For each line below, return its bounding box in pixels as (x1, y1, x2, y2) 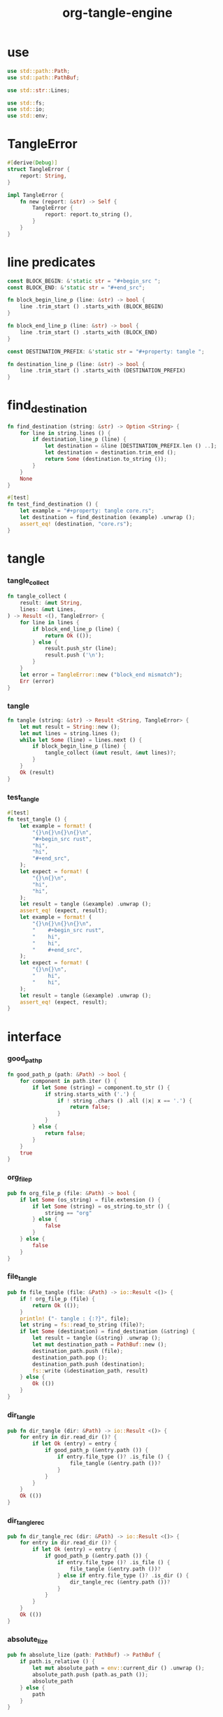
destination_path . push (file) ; (32, 1347, 124, 1354)
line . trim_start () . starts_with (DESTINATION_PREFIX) (20, 367, 187, 375)
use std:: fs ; (7, 100, 45, 107)
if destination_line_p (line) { (32, 436, 127, 443)
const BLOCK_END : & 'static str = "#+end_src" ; (7, 284, 145, 291)
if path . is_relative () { (20, 1658, 96, 1665)
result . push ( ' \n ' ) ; (44, 652, 105, 659)
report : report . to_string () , (44, 211, 133, 218)
